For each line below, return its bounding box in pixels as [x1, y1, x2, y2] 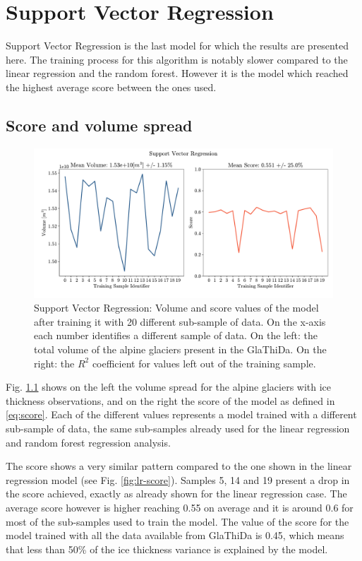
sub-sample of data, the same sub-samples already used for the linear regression [6, 421, 350, 436]
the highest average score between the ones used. [6, 79, 217, 94]
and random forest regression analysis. [6, 435, 171, 449]
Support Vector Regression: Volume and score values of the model [34, 300, 319, 315]
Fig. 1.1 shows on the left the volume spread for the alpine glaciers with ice [6, 379, 332, 394]
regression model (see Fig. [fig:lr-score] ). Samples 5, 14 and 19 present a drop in [6, 472, 350, 487]
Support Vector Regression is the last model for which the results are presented [6, 38, 349, 53]
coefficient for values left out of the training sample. [92, 355, 316, 370]
